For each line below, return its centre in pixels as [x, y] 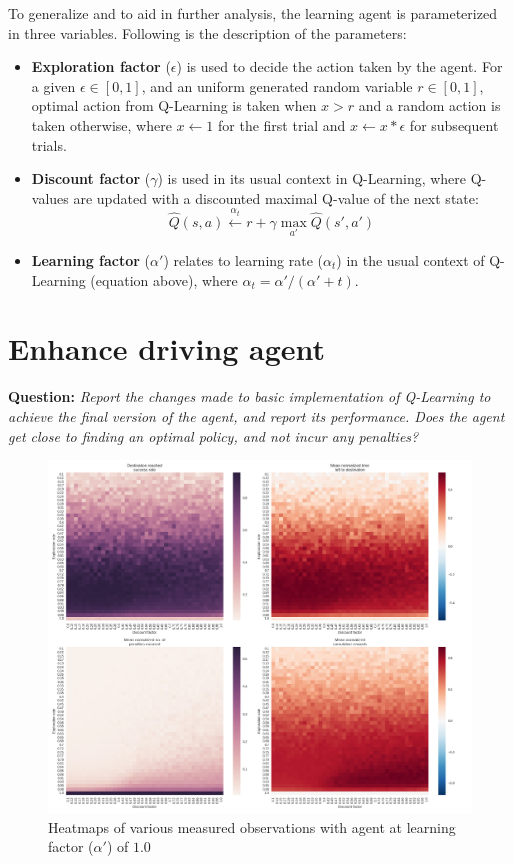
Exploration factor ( [101, 66]
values [50, 197]
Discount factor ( [91, 178]
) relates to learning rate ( [243, 260]
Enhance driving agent [167, 348]
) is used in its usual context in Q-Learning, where [312, 178]
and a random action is [429, 105]
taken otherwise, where [101, 124]
